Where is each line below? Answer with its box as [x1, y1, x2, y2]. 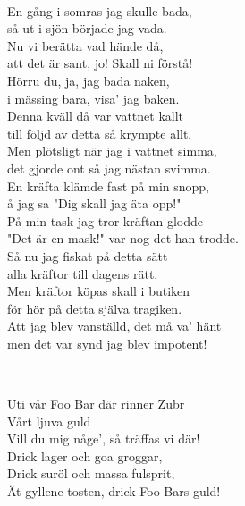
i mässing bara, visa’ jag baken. [7, 89, 180, 107]
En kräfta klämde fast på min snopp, [7, 176, 209, 195]
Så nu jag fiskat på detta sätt [7, 246, 168, 265]
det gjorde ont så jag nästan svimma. [7, 158, 211, 177]
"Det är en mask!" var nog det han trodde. [7, 229, 239, 248]
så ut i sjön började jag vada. [7, 19, 167, 38]
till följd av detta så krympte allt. [7, 123, 192, 142]
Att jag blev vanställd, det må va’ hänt [7, 316, 222, 335]
